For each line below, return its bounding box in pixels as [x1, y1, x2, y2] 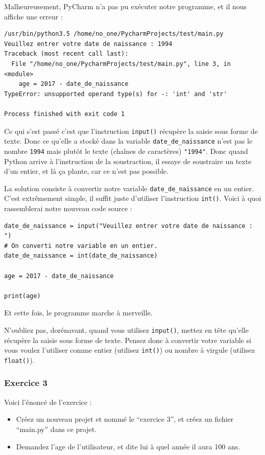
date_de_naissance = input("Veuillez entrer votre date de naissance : [4, 222, 253, 230]
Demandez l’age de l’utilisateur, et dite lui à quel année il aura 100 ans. [16, 441, 240, 451]
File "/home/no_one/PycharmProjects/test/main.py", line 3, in [11, 60, 231, 67]
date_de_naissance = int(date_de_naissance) [4, 252, 158, 260]
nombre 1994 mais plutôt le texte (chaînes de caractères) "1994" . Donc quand [4, 145, 248, 156]
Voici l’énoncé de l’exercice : [4, 396, 92, 407]
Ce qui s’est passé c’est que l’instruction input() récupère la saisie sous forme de [4, 125, 258, 136]
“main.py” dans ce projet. [16, 423, 97, 434]
